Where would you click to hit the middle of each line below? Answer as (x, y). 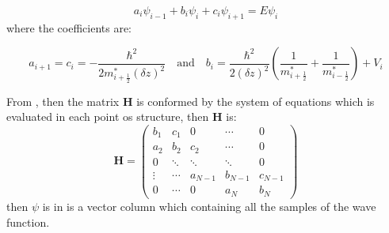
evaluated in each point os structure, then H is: (122, 116)
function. (28, 222)
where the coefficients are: (69, 27)
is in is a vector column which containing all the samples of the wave (209, 206)
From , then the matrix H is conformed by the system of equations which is (191, 101)
